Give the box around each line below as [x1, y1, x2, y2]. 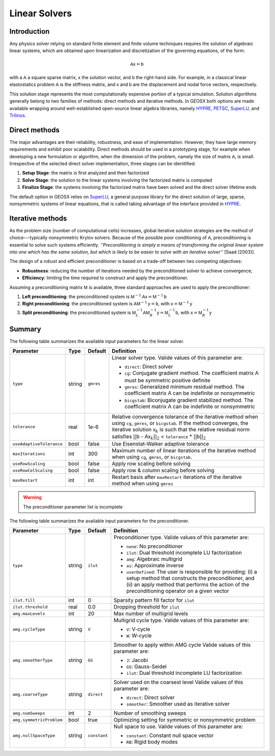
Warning [23, 494, 42, 500]
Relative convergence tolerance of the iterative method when [112, 413, 258, 420]
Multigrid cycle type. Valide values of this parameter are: [114, 617, 250, 624]
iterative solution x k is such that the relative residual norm [112, 426, 250, 434]
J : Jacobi [126, 656, 148, 664]
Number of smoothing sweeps [114, 710, 186, 717]
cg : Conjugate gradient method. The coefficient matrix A [124, 370, 259, 377]
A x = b [130, 61, 144, 67]
